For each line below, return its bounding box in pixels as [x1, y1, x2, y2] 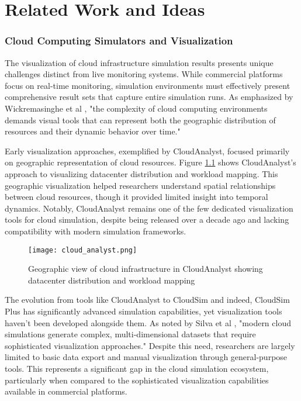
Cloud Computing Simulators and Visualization [5, 33, 233, 48]
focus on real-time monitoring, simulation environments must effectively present [5, 79, 290, 91]
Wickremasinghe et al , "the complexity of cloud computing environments [5, 102, 268, 114]
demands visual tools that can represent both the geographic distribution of [5, 113, 276, 126]
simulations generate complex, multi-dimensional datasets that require [5, 328, 256, 340]
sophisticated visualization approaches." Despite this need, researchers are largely [5, 339, 295, 351]
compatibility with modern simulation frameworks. [5, 224, 186, 237]
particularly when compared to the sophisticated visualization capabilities [5, 374, 269, 386]
